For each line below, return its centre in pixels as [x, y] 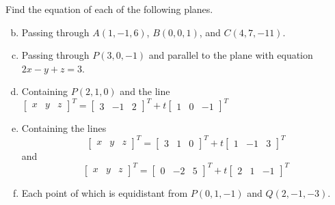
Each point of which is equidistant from [105, 192]
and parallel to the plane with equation [231, 55]
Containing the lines [64, 128]
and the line [145, 91]
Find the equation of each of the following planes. [109, 9]
